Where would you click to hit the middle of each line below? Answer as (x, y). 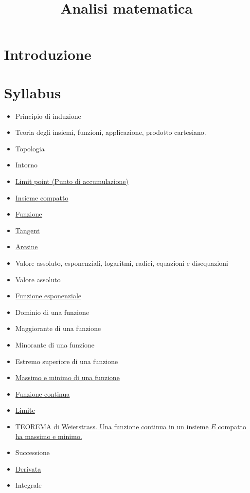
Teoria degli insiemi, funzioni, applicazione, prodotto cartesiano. (111, 132)
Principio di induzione (48, 116)
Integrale (28, 485)
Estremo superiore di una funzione (67, 361)
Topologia (30, 148)
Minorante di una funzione (55, 345)
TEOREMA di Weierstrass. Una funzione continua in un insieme (112, 426)
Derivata (28, 468)
